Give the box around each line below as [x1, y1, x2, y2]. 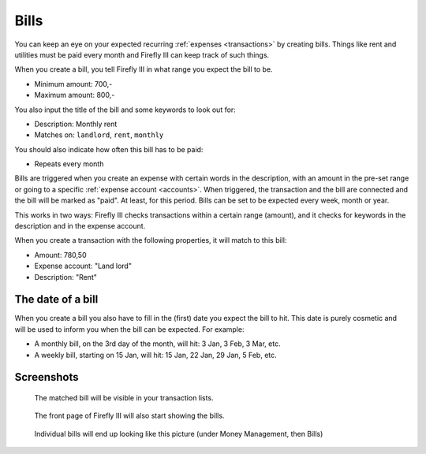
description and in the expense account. [14, 221, 146, 231]
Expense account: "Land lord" [34, 261, 132, 271]
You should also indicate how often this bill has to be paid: [14, 144, 204, 154]
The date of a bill [14, 292, 99, 307]
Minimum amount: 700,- [34, 79, 113, 88]
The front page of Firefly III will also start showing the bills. [34, 411, 225, 421]
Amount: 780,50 [34, 250, 87, 259]
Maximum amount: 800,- [34, 91, 115, 100]
